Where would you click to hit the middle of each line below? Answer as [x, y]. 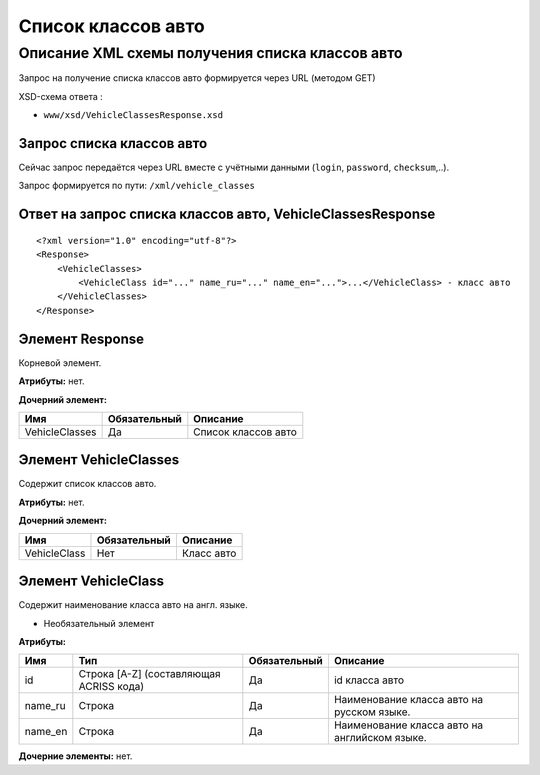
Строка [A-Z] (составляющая [149, 674]
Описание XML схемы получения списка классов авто [211, 53]
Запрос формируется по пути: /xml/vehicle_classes [136, 186]
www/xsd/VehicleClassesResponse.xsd [133, 115]
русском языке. [372, 712]
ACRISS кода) [111, 687]
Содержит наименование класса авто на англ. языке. [133, 605]
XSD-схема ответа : [61, 96]
